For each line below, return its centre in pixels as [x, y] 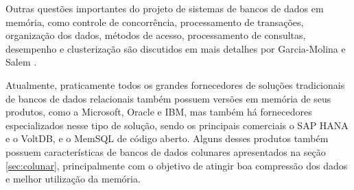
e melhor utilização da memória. [73, 179]
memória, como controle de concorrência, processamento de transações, [155, 22]
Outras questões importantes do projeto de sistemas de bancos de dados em [165, 8]
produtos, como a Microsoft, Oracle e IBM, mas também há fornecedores [159, 112]
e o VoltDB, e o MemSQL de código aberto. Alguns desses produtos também [167, 138]
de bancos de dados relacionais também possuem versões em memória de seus [168, 98]
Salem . [21, 62]
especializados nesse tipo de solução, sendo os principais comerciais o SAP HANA [177, 125]
